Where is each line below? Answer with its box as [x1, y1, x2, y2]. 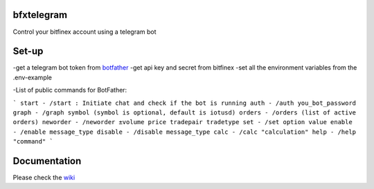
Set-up [12, 46, 44, 57]
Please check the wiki [12, 173, 75, 182]
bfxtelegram [12, 9, 68, 21]
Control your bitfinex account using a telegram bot [12, 28, 157, 36]
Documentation [12, 155, 82, 167]
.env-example [12, 73, 52, 81]
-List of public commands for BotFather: [12, 86, 127, 94]
